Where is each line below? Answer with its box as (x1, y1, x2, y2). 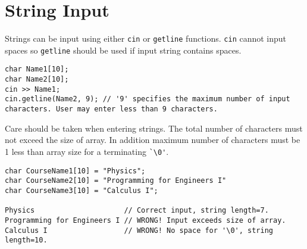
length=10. (5, 236, 48, 245)
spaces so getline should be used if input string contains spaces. (5, 43, 242, 56)
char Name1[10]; (5, 65, 69, 74)
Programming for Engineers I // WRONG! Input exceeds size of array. (5, 216, 286, 225)
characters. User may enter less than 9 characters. (5, 105, 218, 114)
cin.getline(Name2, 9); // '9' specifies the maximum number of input (5, 95, 290, 104)
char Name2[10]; (5, 75, 69, 84)
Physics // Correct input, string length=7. (5, 206, 269, 215)
